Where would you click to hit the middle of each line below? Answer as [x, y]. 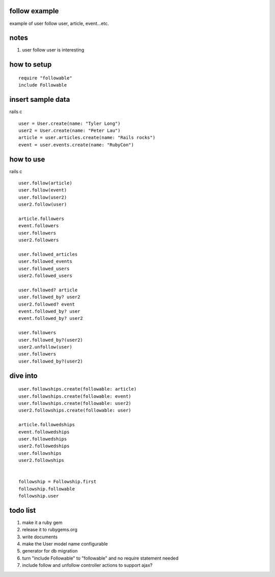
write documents [40, 537]
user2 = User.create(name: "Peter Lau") [70, 130]
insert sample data [40, 100]
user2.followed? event [47, 304]
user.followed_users [44, 268]
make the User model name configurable [65, 544]
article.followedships [47, 425]
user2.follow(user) [43, 204]
